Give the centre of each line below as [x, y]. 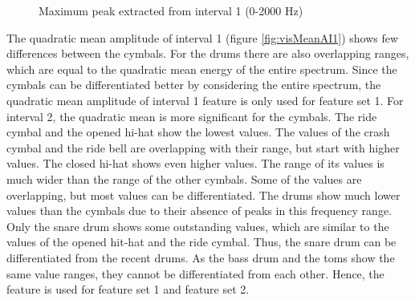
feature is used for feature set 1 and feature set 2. [128, 289]
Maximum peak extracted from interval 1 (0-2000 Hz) [171, 10]
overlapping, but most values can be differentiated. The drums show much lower [203, 195]
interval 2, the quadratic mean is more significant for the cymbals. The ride [192, 116]
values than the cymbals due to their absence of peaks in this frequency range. [199, 211]
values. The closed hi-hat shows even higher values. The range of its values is [195, 163]
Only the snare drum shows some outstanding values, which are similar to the [198, 226]
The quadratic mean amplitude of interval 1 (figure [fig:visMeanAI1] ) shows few [203, 37]
